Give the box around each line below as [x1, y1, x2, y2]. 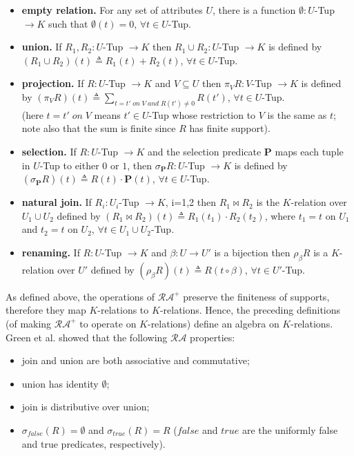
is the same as [267, 107, 327, 122]
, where [264, 208, 296, 222]
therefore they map [6, 303, 86, 317]
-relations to [97, 303, 149, 317]
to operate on [79, 316, 137, 330]
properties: [190, 330, 235, 344]
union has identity [21, 376, 99, 390]
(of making [6, 316, 52, 330]
